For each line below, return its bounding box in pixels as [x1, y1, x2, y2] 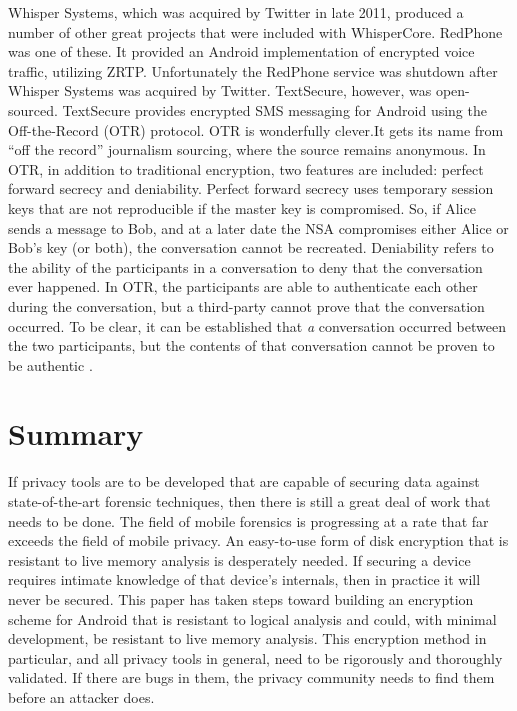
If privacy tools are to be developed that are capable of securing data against [8, 471, 480, 492]
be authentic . [8, 354, 93, 375]
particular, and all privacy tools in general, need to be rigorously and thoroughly [8, 647, 503, 668]
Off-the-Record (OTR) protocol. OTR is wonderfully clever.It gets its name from [8, 119, 504, 140]
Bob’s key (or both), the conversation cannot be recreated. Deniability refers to [8, 237, 494, 258]
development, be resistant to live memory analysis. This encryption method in [8, 628, 487, 649]
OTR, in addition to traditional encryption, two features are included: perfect [8, 158, 484, 179]
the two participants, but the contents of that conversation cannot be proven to [8, 335, 495, 356]
